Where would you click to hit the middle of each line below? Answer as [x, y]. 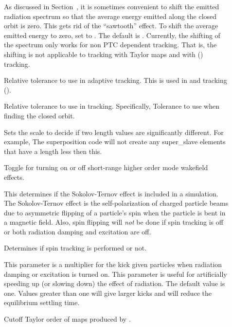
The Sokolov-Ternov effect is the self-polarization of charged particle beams [116, 203]
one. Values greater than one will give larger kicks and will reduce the [108, 293]
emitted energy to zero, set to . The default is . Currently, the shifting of [112, 35]
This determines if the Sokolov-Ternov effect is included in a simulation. [111, 193]
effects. [14, 177]
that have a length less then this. [53, 151]
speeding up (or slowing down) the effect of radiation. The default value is [115, 283]
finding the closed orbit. [39, 115]
